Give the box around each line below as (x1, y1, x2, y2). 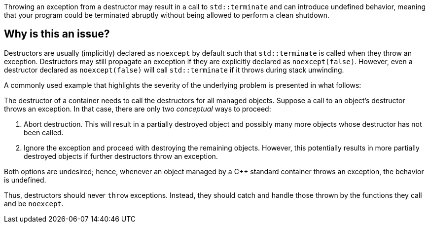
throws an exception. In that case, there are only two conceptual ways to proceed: (4, 104, 271, 113)
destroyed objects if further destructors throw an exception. (24, 151, 218, 160)
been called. (24, 128, 64, 137)
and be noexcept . (4, 199, 64, 208)
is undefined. (4, 175, 46, 184)
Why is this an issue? (4, 28, 110, 40)
